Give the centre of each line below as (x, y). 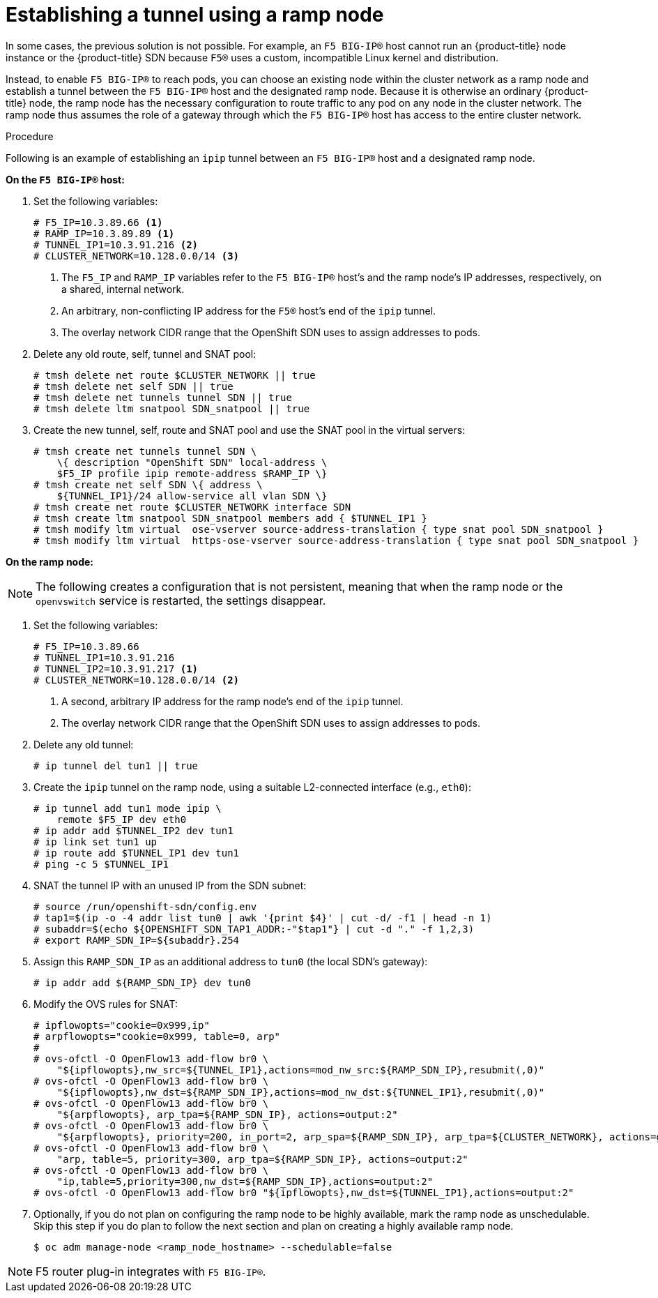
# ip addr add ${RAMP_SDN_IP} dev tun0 (142, 982)
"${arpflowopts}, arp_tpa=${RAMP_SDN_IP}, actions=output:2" (227, 1114)
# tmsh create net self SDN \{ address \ (148, 484)
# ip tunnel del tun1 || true (116, 765)
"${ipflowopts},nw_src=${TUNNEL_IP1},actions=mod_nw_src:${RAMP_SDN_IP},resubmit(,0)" (301, 1070)
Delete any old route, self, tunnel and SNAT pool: (145, 354)
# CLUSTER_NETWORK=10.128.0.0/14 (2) (137, 680)
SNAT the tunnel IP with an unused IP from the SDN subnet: (170, 885)
